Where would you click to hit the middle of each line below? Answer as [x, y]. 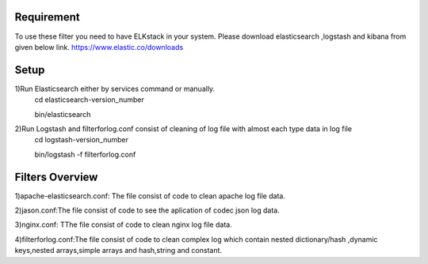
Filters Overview [56, 177]
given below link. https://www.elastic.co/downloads [99, 47]
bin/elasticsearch [63, 114]
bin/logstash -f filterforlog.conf [85, 154]
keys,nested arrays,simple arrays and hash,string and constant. [118, 251]
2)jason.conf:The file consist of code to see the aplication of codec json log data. [147, 210]
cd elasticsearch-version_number [89, 100]
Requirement [48, 17]
